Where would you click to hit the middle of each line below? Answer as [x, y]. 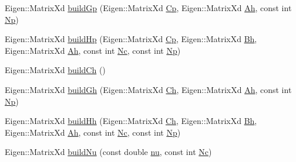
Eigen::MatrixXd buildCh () [55, 70]
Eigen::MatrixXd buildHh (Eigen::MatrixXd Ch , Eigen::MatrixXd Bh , [131, 121]
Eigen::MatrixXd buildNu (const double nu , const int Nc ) [108, 152]
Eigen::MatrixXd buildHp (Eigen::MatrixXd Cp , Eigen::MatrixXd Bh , [131, 39]
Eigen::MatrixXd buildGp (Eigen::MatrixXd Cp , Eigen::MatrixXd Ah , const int [148, 8]
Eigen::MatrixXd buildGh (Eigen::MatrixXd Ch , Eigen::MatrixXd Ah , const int [148, 89]
